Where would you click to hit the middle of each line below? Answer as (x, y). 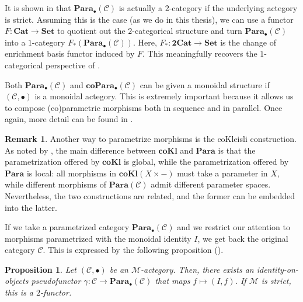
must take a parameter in (222, 173)
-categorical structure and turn (187, 31)
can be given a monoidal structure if (205, 84)
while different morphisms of (56, 184)
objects (17, 281)
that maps (173, 281)
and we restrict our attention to (234, 227)
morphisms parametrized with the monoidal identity (98, 238)
